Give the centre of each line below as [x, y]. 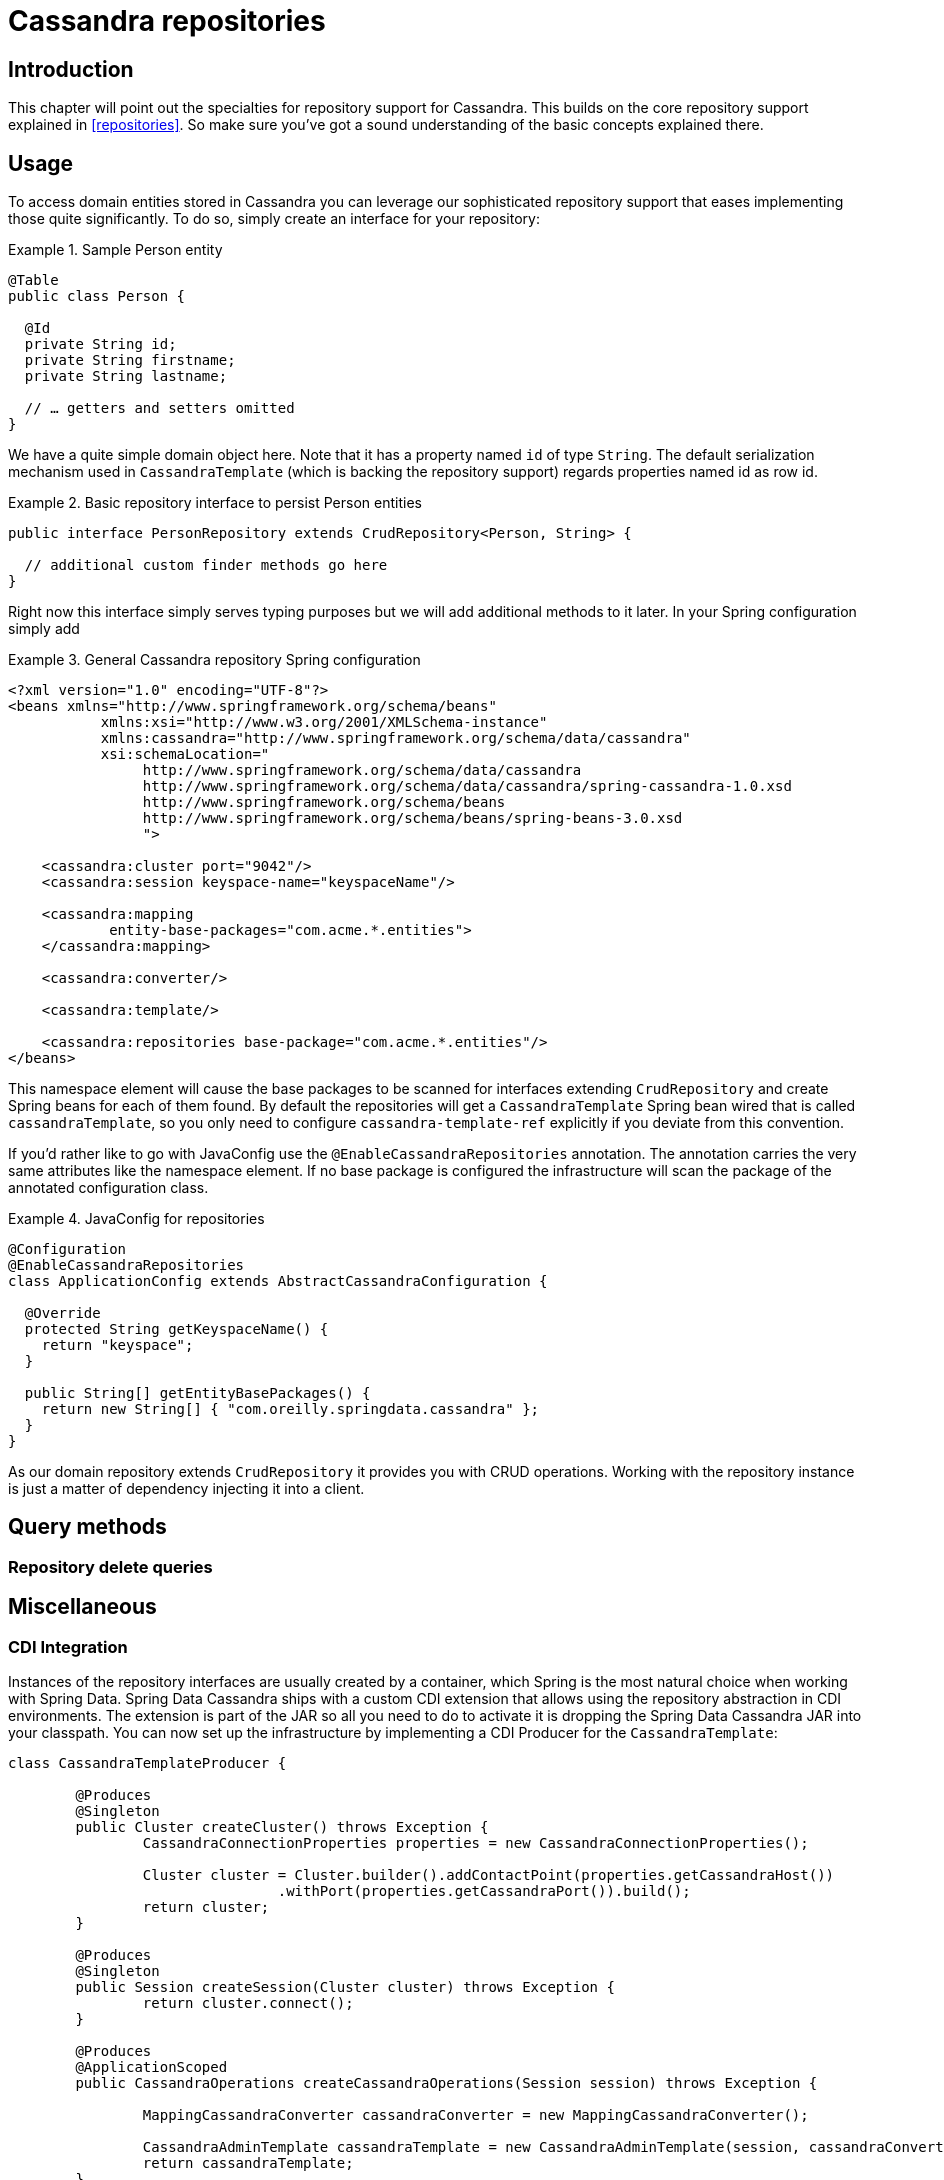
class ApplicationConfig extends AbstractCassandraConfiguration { [278, 1281]
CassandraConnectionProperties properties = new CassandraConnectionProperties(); [475, 1843]
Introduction [71, 69]
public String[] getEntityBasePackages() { [197, 1393]
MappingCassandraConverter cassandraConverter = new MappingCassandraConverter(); [475, 2115]
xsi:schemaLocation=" [185, 754]
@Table [33, 280]
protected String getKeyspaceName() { [176, 1329]
